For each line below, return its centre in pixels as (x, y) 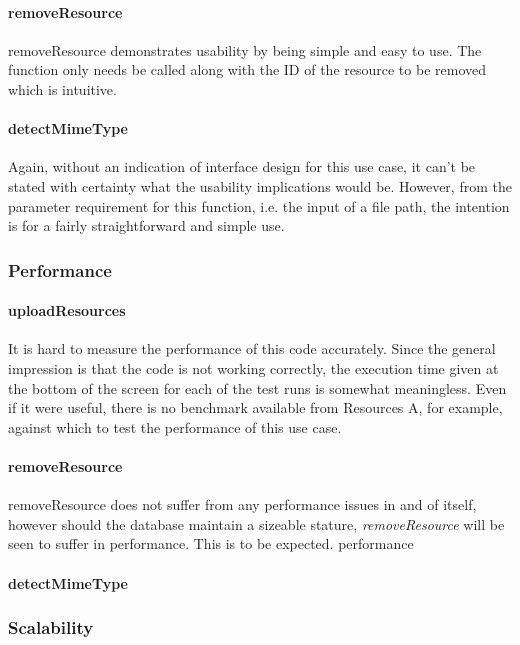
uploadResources (67, 310)
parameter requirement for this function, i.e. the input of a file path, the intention (259, 205)
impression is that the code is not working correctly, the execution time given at (253, 367)
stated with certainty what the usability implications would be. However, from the (260, 185)
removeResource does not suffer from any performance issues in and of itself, (242, 504)
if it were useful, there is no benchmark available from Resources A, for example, (255, 407)
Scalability (51, 627)
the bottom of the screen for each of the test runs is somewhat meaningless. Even (257, 387)
